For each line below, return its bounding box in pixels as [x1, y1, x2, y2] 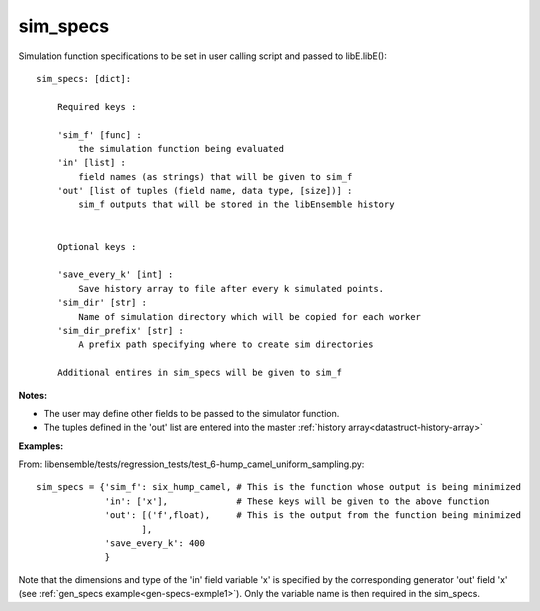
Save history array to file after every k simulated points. [78, 283, 385, 294]
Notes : [18, 389, 48, 401]
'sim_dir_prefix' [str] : [56, 325, 185, 336]
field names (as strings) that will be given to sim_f [78, 171, 353, 182]
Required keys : [56, 101, 137, 112]
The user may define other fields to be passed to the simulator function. [43, 407, 340, 419]
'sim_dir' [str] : [56, 297, 148, 309]
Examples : [18, 440, 64, 452]
